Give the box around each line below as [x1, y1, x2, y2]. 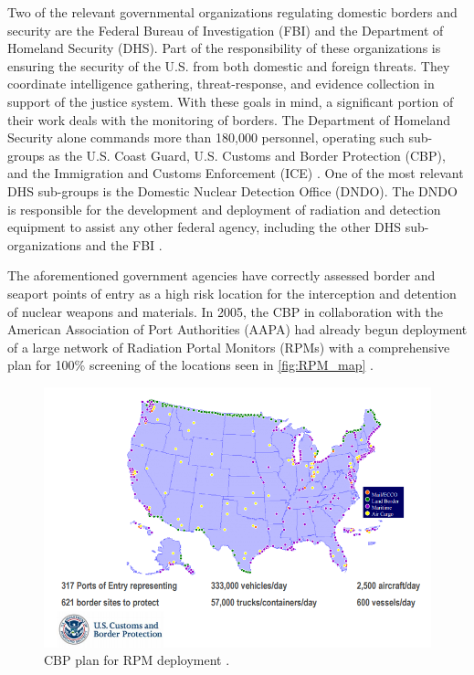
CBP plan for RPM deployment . [44, 650, 230, 670]
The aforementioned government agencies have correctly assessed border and [7, 266, 436, 285]
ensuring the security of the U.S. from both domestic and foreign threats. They [7, 56, 450, 75]
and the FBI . [85, 235, 163, 254]
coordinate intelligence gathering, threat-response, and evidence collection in [7, 74, 435, 93]
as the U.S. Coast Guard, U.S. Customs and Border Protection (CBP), [48, 145, 446, 164]
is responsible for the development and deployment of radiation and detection [7, 199, 441, 218]
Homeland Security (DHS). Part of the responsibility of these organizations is [7, 38, 441, 58]
